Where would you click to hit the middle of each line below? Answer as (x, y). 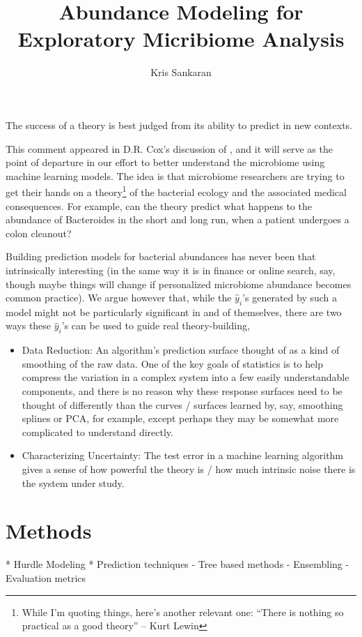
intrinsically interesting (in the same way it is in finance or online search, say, (171, 270)
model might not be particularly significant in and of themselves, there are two (174, 312)
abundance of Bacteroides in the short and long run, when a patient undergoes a (178, 219)
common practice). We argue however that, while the (119, 298)
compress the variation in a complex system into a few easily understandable (186, 377)
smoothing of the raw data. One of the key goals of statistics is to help (172, 363)
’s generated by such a (290, 298)
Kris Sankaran (181, 72)
